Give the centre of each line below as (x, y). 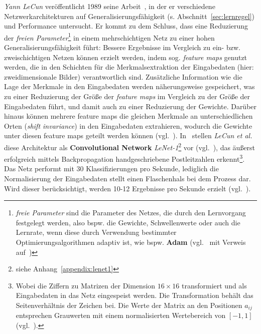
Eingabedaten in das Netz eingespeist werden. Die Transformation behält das (135, 295)
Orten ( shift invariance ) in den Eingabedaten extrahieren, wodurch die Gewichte (128, 125)
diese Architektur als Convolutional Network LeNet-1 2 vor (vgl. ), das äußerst (130, 146)
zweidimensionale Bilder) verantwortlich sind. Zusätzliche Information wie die (123, 76)
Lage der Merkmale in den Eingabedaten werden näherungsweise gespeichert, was (129, 86)
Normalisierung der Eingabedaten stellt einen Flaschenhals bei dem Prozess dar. (127, 179)
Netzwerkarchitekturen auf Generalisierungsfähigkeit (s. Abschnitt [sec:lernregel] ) (129, 16)
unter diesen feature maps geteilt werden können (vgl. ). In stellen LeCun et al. (128, 135)
